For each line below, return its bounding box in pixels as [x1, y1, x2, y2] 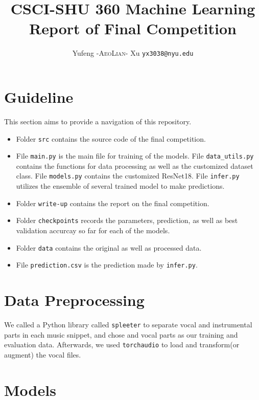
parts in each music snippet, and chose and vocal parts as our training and [4, 329, 238, 340]
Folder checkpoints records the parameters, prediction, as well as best [16, 215, 238, 226]
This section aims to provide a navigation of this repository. [4, 116, 192, 126]
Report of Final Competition [29, 18, 237, 39]
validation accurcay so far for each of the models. [16, 225, 170, 235]
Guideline [4, 86, 74, 107]
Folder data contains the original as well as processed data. [16, 242, 202, 253]
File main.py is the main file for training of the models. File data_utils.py [16, 150, 254, 161]
